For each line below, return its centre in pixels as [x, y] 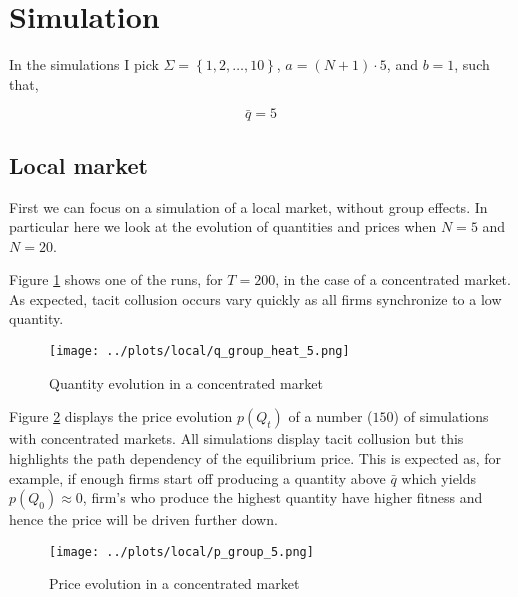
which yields [439, 477]
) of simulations [441, 416]
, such [472, 64]
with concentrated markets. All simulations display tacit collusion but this [236, 438]
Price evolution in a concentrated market [174, 583]
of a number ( [330, 416]
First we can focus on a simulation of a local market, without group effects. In [248, 206]
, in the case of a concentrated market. [393, 279]
